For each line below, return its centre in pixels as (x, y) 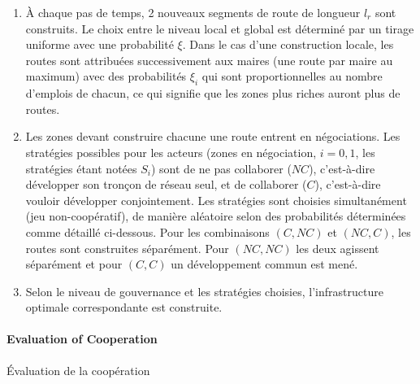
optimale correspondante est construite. (124, 307)
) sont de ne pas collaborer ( (221, 168)
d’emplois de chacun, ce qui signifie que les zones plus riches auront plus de (213, 93)
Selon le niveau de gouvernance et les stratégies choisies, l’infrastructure (204, 291)
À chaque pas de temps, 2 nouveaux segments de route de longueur (193, 12)
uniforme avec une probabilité (100, 44)
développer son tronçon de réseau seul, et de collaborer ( (166, 184)
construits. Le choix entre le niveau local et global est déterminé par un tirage (220, 28)
